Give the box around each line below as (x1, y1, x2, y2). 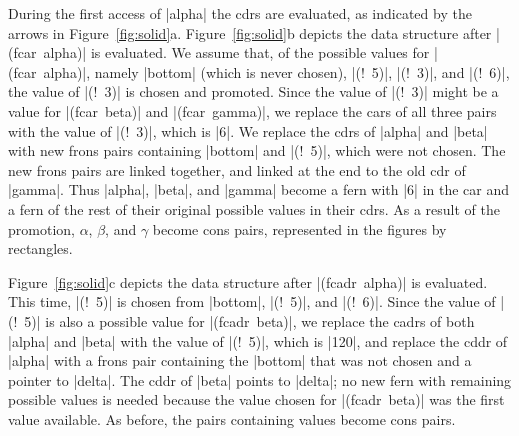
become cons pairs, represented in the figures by (152, 218, 447, 239)
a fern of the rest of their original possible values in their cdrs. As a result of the (8, 198, 500, 219)
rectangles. (8, 238, 73, 259)
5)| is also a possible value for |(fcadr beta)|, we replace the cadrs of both (24, 310, 475, 331)
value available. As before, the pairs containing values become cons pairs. (8, 408, 456, 429)
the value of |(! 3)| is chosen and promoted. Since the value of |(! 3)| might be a (8, 81, 499, 102)
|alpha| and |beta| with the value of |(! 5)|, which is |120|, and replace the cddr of (8, 330, 508, 351)
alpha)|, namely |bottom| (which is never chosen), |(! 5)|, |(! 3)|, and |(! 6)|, (43, 61, 510, 82)
